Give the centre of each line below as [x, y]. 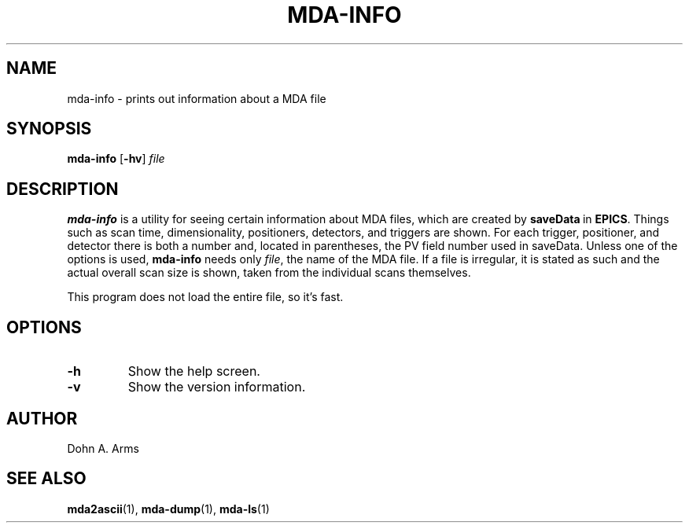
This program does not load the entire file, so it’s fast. [205, 297]
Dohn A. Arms [103, 448]
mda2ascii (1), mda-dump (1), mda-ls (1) [168, 509]
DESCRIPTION [63, 189]
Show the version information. [217, 387]
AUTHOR [42, 418]
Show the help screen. [194, 371]
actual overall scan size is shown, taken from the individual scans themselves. [269, 273]
